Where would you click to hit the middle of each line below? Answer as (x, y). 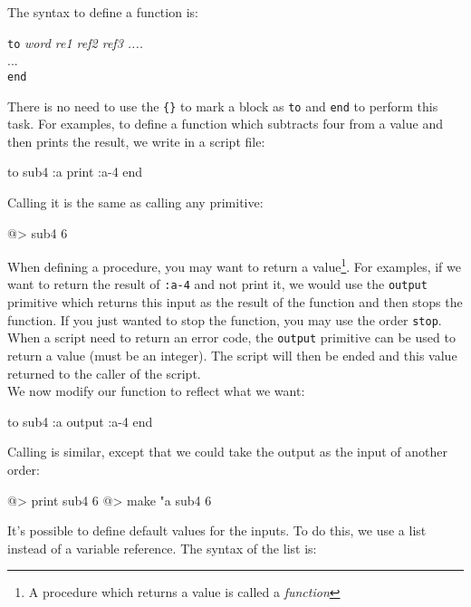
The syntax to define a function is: (103, 12)
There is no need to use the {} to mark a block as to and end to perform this (223, 106)
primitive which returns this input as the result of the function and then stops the (235, 302)
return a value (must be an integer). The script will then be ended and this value (232, 355)
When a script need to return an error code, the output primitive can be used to (231, 337)
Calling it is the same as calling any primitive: (135, 202)
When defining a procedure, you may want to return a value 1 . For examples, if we (234, 265)
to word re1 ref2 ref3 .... (75, 42)
